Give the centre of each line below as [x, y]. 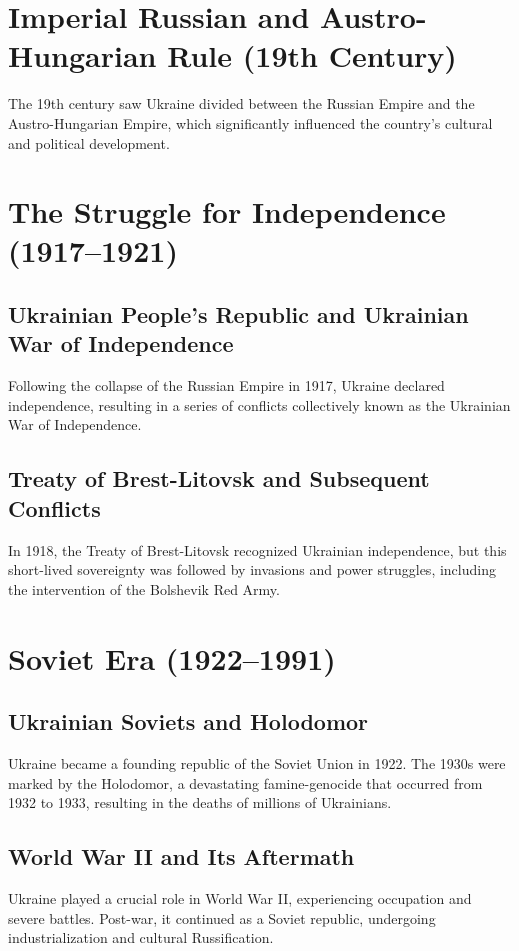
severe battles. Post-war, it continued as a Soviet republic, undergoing [222, 917]
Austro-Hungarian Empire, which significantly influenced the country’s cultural [250, 122]
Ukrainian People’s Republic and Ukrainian [238, 314]
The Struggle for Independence [227, 211]
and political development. [89, 142]
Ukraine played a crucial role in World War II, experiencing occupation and [240, 897]
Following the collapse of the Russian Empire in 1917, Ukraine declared [226, 385]
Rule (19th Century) [312, 55]
